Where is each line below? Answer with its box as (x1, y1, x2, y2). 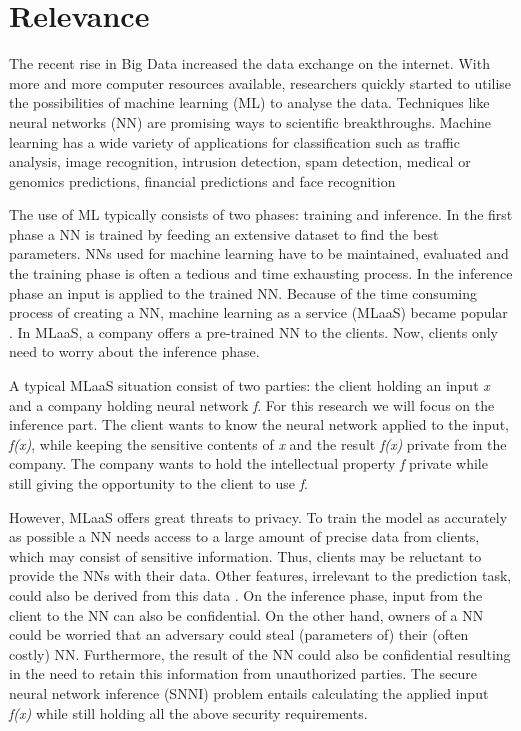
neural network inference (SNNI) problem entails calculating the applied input (9, 682, 489, 703)
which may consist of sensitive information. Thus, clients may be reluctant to (9, 545, 482, 566)
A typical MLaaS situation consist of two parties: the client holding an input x (9, 375, 490, 396)
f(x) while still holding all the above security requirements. (9, 702, 368, 723)
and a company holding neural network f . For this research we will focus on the (9, 394, 495, 415)
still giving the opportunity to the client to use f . (9, 473, 308, 493)
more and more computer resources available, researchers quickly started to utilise (9, 72, 512, 93)
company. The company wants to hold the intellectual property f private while (9, 453, 488, 474)
